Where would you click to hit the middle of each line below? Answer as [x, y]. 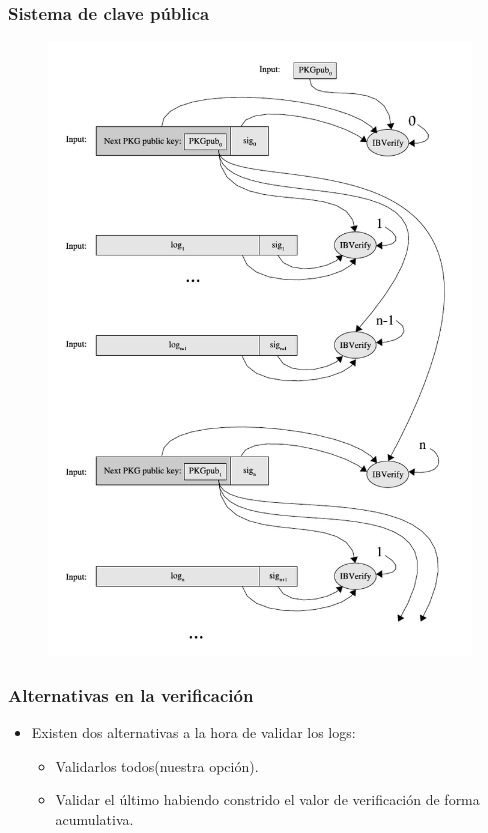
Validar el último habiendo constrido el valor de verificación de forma [267, 799]
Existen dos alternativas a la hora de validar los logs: [193, 732]
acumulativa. [94, 818]
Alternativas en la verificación [131, 694]
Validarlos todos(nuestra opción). [157, 765]
